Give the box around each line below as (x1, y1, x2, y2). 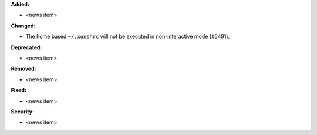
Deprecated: (11, 44, 42, 51)
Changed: (11, 22, 36, 29)
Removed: (11, 65, 36, 72)
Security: (11, 108, 35, 115)
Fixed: (11, 86, 26, 94)
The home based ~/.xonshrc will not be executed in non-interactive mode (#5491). (25, 33, 230, 40)
